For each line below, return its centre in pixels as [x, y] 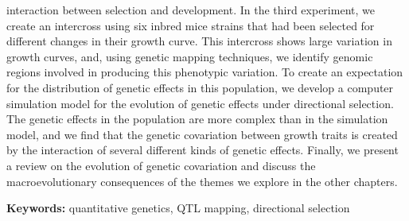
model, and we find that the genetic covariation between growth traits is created [202, 134]
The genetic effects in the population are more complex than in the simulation [197, 119]
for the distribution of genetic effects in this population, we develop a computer [200, 87]
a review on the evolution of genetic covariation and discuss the [161, 165]
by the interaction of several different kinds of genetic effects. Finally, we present [203, 150]
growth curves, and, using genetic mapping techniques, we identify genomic [190, 56]
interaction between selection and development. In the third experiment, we [191, 10]
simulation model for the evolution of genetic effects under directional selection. [200, 103]
